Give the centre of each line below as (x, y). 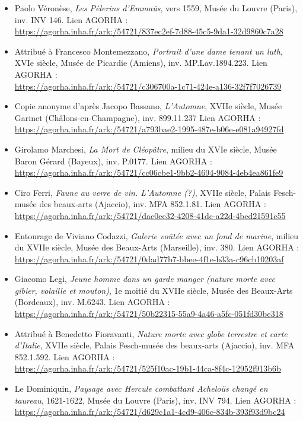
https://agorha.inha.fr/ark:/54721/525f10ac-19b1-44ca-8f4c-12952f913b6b (148, 368)
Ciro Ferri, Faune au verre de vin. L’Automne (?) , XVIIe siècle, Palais (143, 192)
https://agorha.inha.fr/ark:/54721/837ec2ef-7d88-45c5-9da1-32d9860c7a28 (149, 31)
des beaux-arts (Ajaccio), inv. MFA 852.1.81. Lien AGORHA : (153, 204)
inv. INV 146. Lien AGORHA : (71, 19)
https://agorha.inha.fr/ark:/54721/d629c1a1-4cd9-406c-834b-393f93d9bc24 (150, 412)
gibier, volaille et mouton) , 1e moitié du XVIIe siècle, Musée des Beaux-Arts (154, 290)
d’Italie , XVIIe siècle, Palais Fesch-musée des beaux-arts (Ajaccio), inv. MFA (154, 345)
